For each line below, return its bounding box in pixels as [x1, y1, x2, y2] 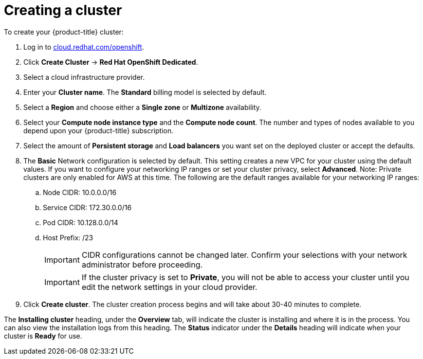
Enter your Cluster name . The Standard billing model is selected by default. [23, 88, 267, 96]
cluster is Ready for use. [4, 331, 82, 340]
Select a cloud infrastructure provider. [23, 72, 145, 81]
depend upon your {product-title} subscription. [23, 126, 174, 135]
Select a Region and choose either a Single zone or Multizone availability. [23, 103, 261, 111]
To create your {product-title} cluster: [4, 27, 124, 36]
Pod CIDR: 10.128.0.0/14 [43, 218, 118, 227]
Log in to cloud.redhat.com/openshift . [23, 42, 144, 51]
